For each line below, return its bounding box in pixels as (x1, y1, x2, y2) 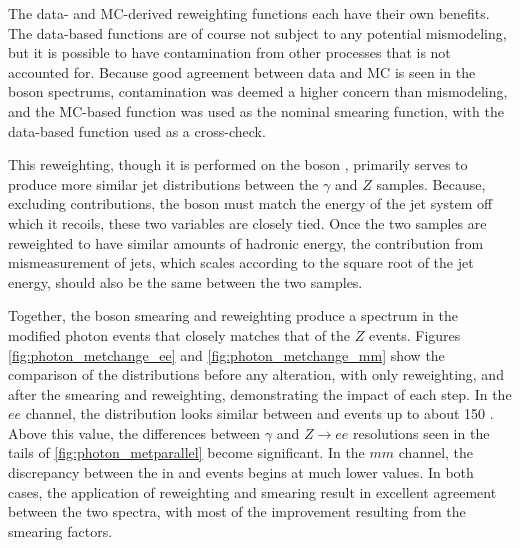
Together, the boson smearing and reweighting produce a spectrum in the (8, 305, 458, 326)
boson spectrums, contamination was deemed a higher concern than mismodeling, (8, 81, 508, 102)
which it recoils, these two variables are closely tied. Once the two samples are (8, 212, 487, 233)
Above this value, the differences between (8, 422, 261, 443)
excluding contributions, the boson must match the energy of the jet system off (8, 193, 493, 214)
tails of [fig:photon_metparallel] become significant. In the (8, 442, 365, 463)
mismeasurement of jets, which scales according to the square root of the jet (8, 252, 474, 273)
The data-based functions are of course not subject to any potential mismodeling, (8, 22, 507, 43)
